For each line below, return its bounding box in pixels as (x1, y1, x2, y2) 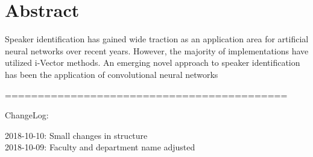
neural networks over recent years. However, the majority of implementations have (5, 44, 309, 57)
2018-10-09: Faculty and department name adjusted (5, 141, 195, 153)
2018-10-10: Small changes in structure (5, 129, 148, 141)
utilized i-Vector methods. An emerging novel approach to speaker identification (5, 56, 300, 69)
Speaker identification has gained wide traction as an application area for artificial (5, 33, 309, 45)
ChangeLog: (5, 109, 49, 121)
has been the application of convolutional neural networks (5, 68, 218, 80)
